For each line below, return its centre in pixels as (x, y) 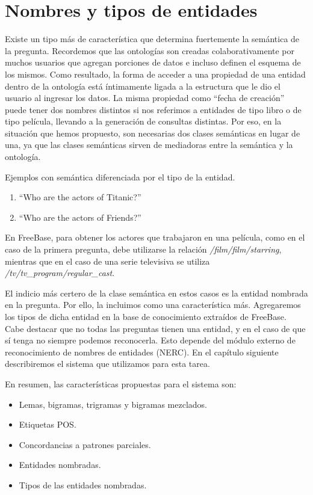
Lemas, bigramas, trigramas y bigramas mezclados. (113, 404)
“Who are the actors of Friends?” (80, 217)
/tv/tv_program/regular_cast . (60, 273)
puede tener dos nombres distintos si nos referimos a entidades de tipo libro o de (153, 109)
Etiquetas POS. (48, 424)
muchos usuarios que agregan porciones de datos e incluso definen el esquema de (153, 62)
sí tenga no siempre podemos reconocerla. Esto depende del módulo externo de (150, 340)
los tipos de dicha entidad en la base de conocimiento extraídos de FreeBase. (146, 316)
